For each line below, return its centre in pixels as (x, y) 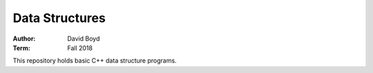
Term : (21, 48)
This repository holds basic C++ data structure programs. (95, 61)
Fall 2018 (80, 48)
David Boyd (84, 39)
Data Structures (59, 18)
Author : (24, 39)
